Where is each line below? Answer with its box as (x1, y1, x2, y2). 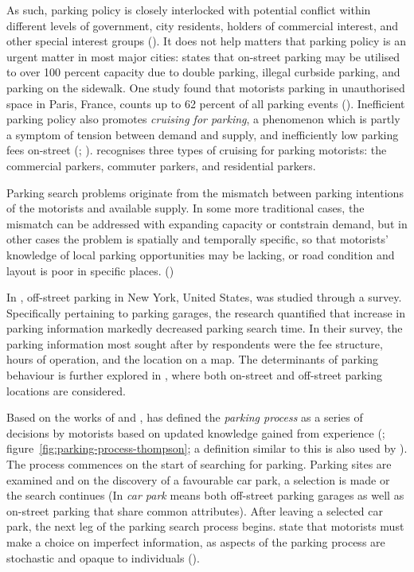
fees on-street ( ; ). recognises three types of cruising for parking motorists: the (6, 142, 387, 158)
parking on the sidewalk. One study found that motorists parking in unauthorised (6, 79, 405, 95)
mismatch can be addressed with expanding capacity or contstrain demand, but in (6, 215, 408, 232)
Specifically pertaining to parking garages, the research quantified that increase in (6, 304, 406, 321)
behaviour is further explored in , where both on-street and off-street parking (6, 367, 382, 383)
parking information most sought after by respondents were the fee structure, (6, 335, 383, 352)
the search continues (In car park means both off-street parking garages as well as (6, 487, 404, 504)
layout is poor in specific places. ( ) (6, 262, 174, 278)
